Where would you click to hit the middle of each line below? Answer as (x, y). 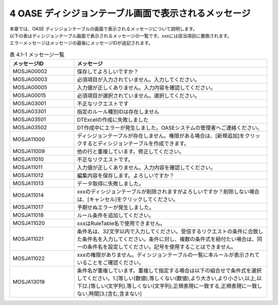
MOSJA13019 (29, 282)
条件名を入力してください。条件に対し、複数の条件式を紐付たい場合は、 (170, 239)
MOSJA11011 (28, 167)
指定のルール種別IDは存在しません (118, 112)
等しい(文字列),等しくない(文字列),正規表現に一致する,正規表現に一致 (174, 286)
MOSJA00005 (30, 87)
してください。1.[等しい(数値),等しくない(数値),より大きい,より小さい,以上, (167, 278)
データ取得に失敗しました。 (110, 184)
